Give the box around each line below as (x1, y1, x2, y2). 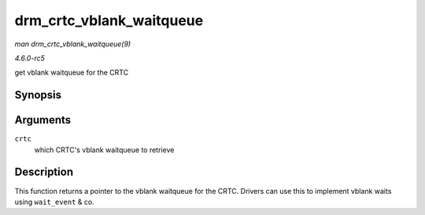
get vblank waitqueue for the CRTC (14, 67, 129, 78)
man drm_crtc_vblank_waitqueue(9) (14, 39, 131, 49)
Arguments (14, 114, 72, 127)
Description (14, 166, 74, 179)
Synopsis (14, 89, 62, 102)
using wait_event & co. (14, 197, 94, 206)
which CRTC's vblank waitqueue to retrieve (34, 145, 175, 155)
